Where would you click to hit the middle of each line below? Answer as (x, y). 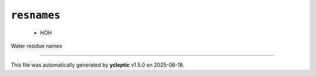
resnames (36, 15)
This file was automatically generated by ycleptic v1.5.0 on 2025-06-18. (97, 65)
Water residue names (37, 46)
